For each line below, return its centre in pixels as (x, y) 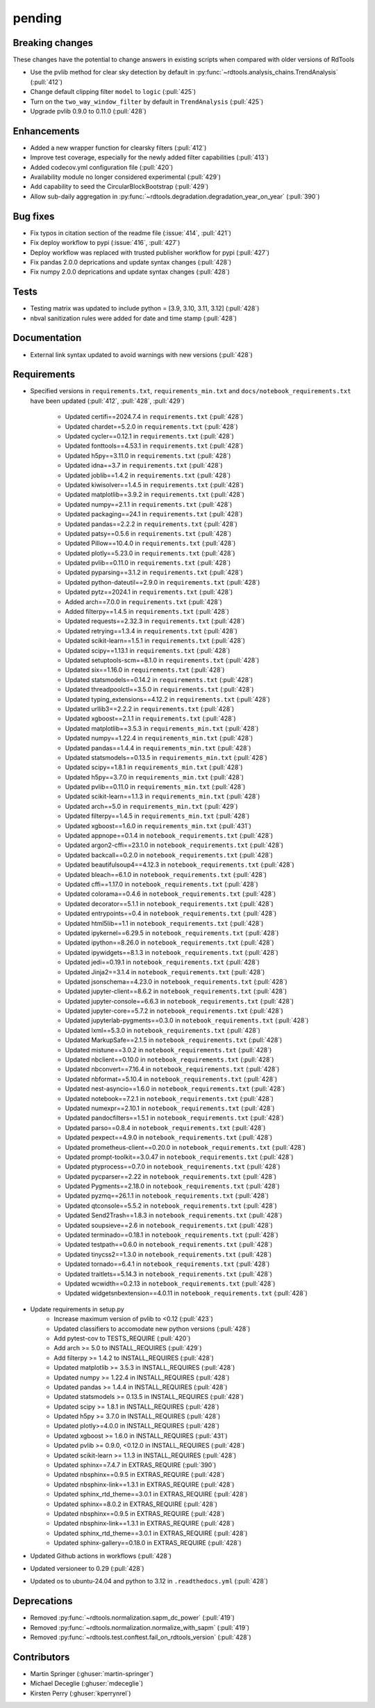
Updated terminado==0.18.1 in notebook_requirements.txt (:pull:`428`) (172, 1235)
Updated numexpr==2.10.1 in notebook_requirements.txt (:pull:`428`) (170, 1108)
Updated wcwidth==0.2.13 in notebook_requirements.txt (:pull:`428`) (170, 1283)
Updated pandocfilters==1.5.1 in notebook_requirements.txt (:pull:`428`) (174, 1118)
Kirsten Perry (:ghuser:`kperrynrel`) (81, 1693)
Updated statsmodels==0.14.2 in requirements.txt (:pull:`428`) (159, 679)
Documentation (47, 338)
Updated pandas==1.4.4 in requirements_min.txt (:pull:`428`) (158, 748)
